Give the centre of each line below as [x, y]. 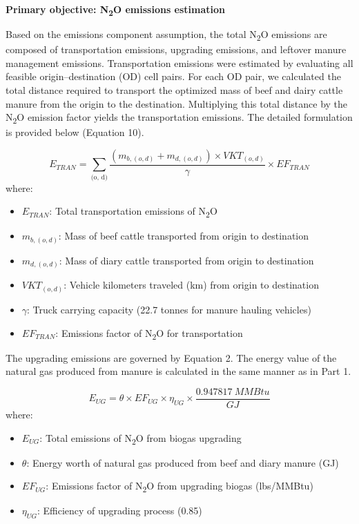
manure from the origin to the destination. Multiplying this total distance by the [177, 103]
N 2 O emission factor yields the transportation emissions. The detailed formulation [179, 118]
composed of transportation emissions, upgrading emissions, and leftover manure [176, 49]
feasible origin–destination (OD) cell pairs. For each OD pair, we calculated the [173, 76]
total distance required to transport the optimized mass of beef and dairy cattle [174, 90]
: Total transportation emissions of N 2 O [133, 212]
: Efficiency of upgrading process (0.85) [119, 511]
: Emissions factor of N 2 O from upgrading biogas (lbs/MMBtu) [179, 487]
